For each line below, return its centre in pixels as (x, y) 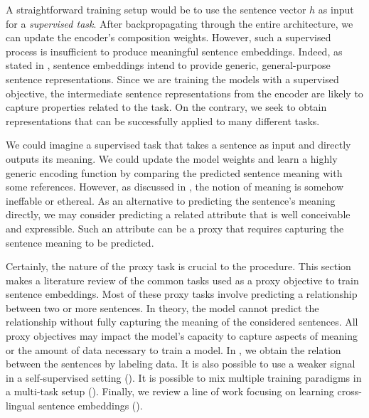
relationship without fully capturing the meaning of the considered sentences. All (182, 322)
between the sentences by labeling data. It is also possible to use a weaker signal (181, 364)
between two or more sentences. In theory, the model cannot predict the (162, 307)
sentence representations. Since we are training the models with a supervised (172, 79)
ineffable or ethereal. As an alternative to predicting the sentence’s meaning (171, 200)
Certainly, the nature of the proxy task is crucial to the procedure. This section (178, 266)
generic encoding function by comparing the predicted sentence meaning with (174, 172)
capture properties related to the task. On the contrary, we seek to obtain (166, 107)
